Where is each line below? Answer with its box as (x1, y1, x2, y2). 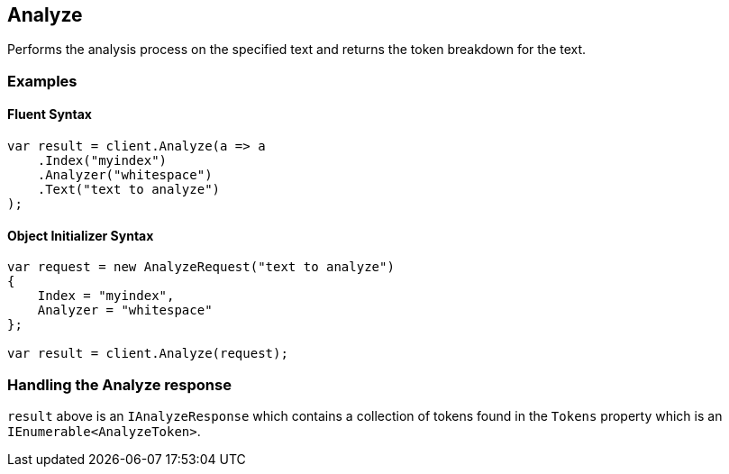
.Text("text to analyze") (37, 182, 221, 197)
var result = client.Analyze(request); (7, 346, 288, 361)
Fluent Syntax (7, 106, 92, 123)
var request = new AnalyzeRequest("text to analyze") (7, 260, 395, 275)
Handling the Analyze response (7, 375, 232, 394)
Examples (7, 71, 77, 90)
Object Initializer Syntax (7, 227, 154, 243)
